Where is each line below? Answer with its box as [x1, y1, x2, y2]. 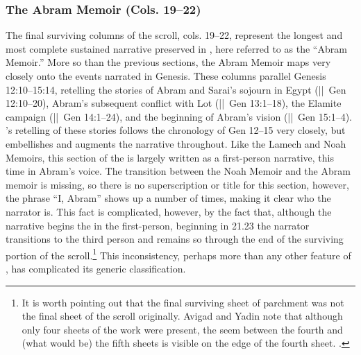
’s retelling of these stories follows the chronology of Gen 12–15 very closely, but [6, 123, 346, 137]
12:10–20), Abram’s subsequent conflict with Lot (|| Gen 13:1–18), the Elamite [6, 96, 342, 110]
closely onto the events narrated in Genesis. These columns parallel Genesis [6, 69, 326, 83]
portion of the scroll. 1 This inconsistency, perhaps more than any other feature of [6, 245, 351, 262]
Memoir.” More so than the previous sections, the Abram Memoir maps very [6, 55, 331, 69]
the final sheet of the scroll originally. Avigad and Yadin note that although [22, 309, 343, 323]
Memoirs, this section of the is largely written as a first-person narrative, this [6, 150, 334, 164]
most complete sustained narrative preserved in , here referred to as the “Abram [6, 41, 347, 55]
